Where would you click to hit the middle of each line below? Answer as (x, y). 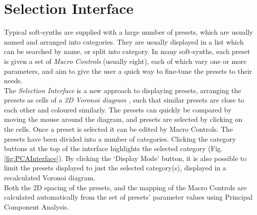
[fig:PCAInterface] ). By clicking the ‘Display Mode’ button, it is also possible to (125, 158)
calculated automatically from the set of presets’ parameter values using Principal (128, 197)
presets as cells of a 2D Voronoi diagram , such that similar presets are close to (124, 100)
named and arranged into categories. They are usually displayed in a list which (124, 41)
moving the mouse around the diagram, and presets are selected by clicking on (123, 119)
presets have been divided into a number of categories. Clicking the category (120, 138)
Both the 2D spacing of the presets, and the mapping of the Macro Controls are (126, 187)
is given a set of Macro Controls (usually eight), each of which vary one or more (125, 61)
